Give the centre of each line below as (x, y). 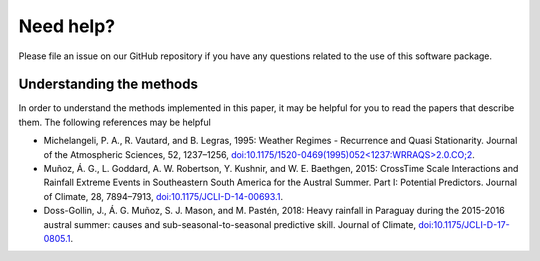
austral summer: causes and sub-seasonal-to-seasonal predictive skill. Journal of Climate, (230, 224)
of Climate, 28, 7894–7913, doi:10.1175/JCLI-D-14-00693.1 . (163, 196)
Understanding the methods (108, 84)
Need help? (66, 26)
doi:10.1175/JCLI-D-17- (464, 224)
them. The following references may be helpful (115, 122)
